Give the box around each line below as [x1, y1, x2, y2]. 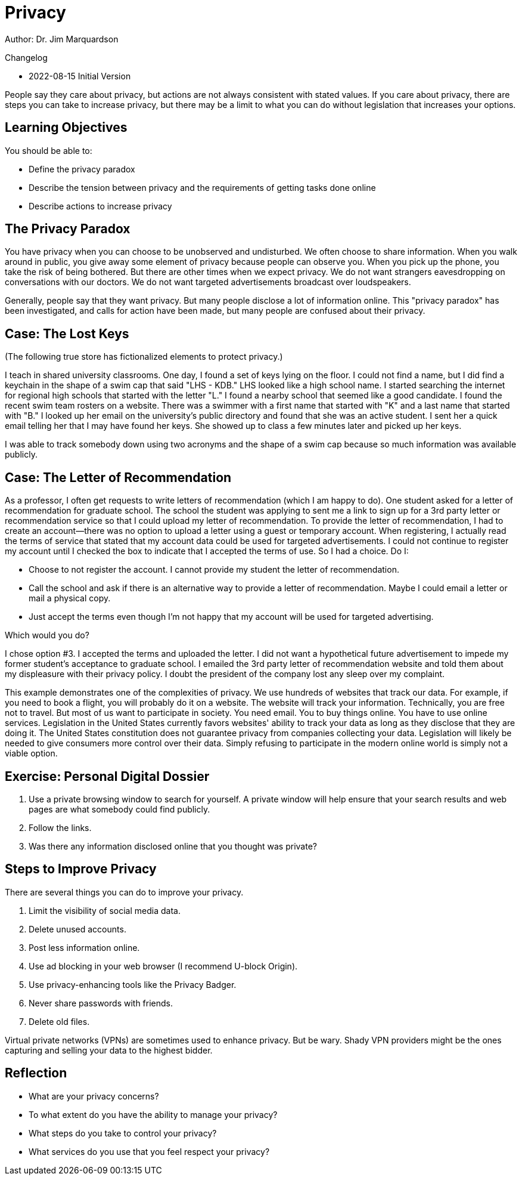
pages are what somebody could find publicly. [29, 804, 210, 814]
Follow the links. [29, 822, 92, 833]
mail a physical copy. [29, 593, 111, 604]
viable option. [5, 748, 58, 759]
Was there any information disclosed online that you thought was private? [29, 841, 317, 851]
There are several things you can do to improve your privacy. [5, 886, 244, 897]
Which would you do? [5, 630, 89, 641]
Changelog [5, 52, 48, 63]
